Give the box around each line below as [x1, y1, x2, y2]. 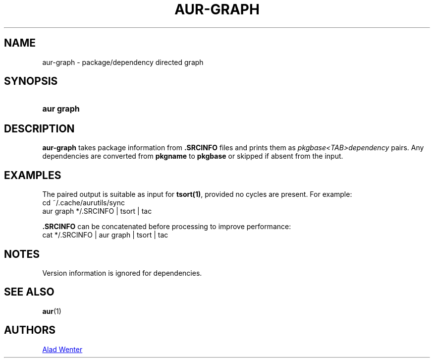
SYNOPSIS [4, 75, 58, 88]
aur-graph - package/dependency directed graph [42, 58, 204, 66]
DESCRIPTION [4, 122, 75, 135]
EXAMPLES [4, 169, 61, 181]
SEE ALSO [4, 286, 54, 299]
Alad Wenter [42, 345, 83, 354]
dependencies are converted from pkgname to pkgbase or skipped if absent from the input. [42, 152, 343, 161]
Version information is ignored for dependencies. [42, 268, 202, 277]
